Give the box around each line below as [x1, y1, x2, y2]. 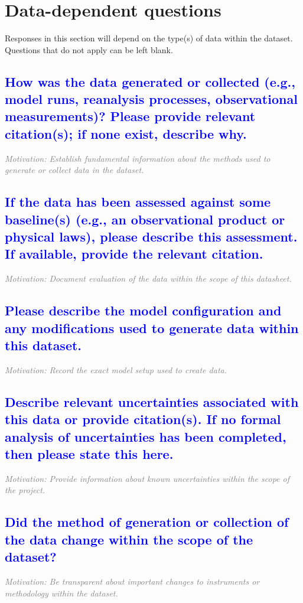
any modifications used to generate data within [5, 318, 299, 337]
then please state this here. [5, 444, 174, 462]
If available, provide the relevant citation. [5, 245, 263, 263]
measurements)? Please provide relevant [5, 107, 256, 125]
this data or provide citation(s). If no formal [5, 410, 281, 428]
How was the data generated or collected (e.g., [5, 72, 295, 90]
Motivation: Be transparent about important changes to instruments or [5, 575, 260, 587]
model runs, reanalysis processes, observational [5, 90, 298, 108]
